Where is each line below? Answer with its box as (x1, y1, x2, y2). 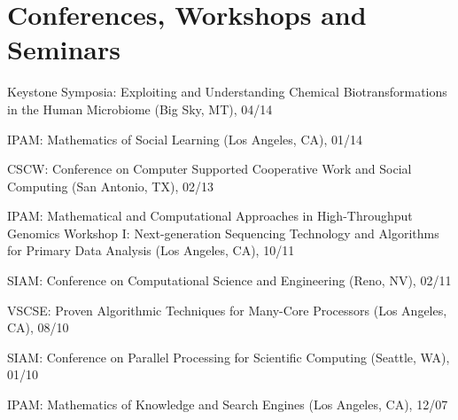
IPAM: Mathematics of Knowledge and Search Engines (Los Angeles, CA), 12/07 (7, 395, 448, 414)
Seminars (7, 31, 120, 67)
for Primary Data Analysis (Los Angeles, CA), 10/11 (7, 241, 295, 260)
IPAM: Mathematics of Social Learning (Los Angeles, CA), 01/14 (7, 129, 363, 148)
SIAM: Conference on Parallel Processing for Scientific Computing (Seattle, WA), (7, 347, 450, 366)
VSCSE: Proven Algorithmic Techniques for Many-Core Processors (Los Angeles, (7, 300, 447, 319)
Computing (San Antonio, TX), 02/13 (7, 176, 213, 195)
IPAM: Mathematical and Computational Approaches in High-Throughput (7, 206, 413, 225)
